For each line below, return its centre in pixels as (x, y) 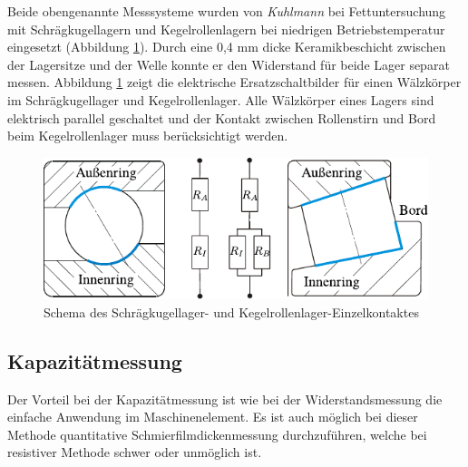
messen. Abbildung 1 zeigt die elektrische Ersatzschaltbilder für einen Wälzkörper (234, 82)
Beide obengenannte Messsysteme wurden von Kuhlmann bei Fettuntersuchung (227, 11)
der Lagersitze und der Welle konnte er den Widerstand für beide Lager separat (229, 64)
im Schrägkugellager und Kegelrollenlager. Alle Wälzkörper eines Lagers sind (221, 99)
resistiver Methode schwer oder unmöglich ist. (135, 452)
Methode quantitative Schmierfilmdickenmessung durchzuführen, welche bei (217, 434)
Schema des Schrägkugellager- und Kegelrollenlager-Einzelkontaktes (231, 311)
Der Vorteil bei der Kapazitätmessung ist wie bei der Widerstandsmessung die (225, 399)
